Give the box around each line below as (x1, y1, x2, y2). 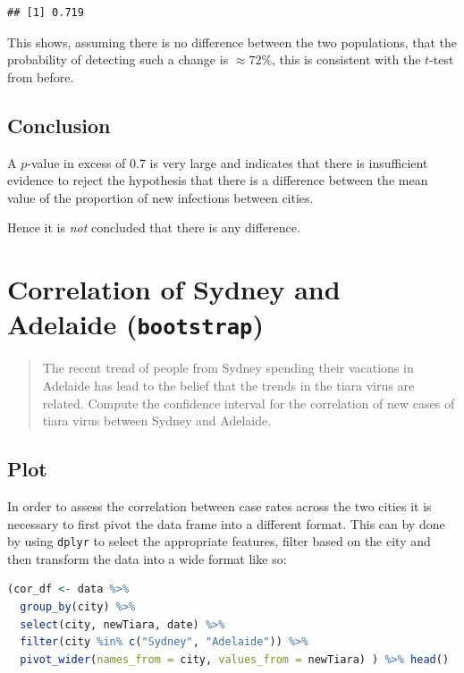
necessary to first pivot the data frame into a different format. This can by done (7, 514, 445, 533)
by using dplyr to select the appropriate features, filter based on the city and (7, 532, 431, 551)
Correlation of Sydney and (7, 271, 341, 307)
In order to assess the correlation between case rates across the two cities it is (7, 496, 432, 515)
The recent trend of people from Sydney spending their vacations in (42, 358, 414, 377)
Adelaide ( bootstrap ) (7, 306, 264, 342)
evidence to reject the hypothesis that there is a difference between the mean (7, 171, 428, 189)
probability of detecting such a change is (7, 50, 229, 69)
